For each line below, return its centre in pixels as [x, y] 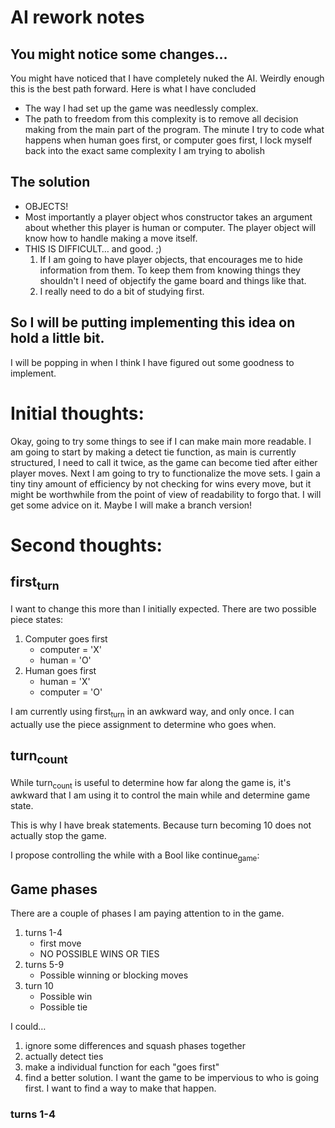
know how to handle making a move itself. [111, 238]
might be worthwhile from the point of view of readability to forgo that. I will [166, 494]
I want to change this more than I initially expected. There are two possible [163, 608]
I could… [28, 1026]
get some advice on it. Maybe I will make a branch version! [131, 505]
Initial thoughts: [77, 413]
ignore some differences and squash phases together [135, 1045]
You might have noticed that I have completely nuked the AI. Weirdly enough [167, 78]
